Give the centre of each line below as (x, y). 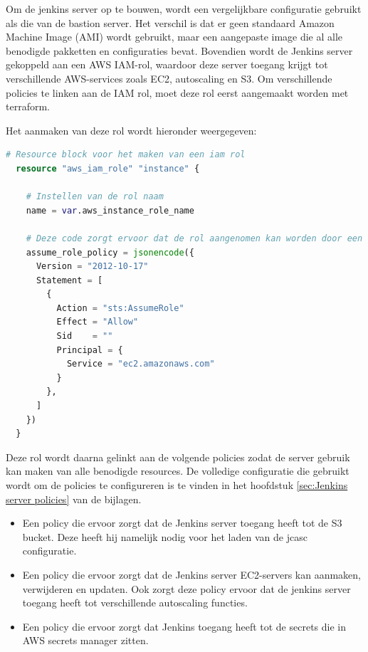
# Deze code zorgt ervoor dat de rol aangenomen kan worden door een (194, 238)
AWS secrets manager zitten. (85, 640)
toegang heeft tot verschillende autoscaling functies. (135, 603)
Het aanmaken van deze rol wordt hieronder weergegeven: (131, 130)
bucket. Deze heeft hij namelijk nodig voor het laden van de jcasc (165, 536)
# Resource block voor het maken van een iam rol (126, 155)
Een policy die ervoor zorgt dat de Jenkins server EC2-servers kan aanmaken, (191, 574)
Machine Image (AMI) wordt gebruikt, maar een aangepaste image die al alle (174, 37)
